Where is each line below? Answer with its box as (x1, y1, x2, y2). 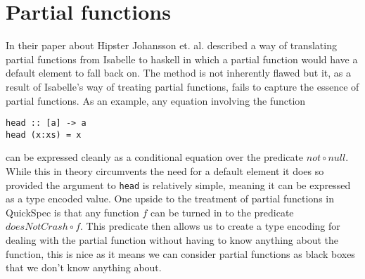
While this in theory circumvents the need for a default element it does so (6, 164, 324, 178)
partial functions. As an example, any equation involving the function (6, 93, 306, 108)
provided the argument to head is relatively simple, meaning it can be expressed (6, 177, 351, 192)
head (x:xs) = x (6, 129, 82, 140)
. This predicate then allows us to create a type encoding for (80, 219, 340, 233)
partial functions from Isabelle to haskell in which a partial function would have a (6, 51, 358, 66)
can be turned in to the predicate (151, 205, 294, 219)
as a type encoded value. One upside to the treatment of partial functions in (6, 191, 334, 206)
